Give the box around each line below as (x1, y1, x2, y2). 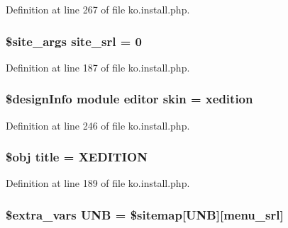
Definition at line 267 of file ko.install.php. (6, 2, 190, 16)
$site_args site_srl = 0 (6, 32, 142, 50)
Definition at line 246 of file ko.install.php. (6, 118, 190, 132)
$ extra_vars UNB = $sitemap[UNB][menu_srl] (6, 205, 284, 223)
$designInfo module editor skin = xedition (6, 90, 253, 108)
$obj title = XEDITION (6, 148, 148, 166)
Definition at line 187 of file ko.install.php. (6, 59, 190, 74)
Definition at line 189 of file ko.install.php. (6, 176, 190, 190)
